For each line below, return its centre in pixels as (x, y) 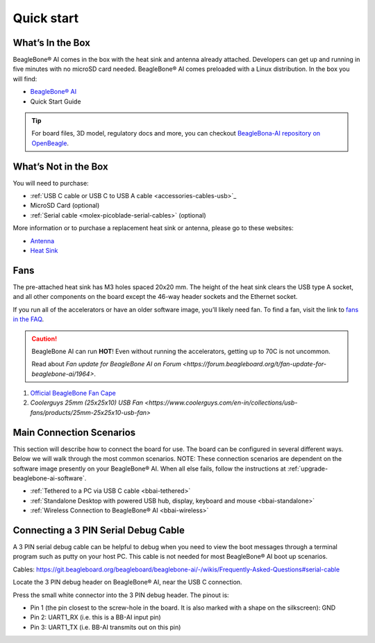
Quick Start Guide (56, 101)
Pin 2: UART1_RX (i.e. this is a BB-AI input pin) (95, 617)
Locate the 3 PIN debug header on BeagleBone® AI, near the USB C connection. (127, 582)
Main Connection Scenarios (74, 432)
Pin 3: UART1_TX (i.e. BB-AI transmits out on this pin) (106, 627)
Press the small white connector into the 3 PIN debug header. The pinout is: (121, 595)
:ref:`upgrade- (308, 469)
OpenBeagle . (50, 143)
